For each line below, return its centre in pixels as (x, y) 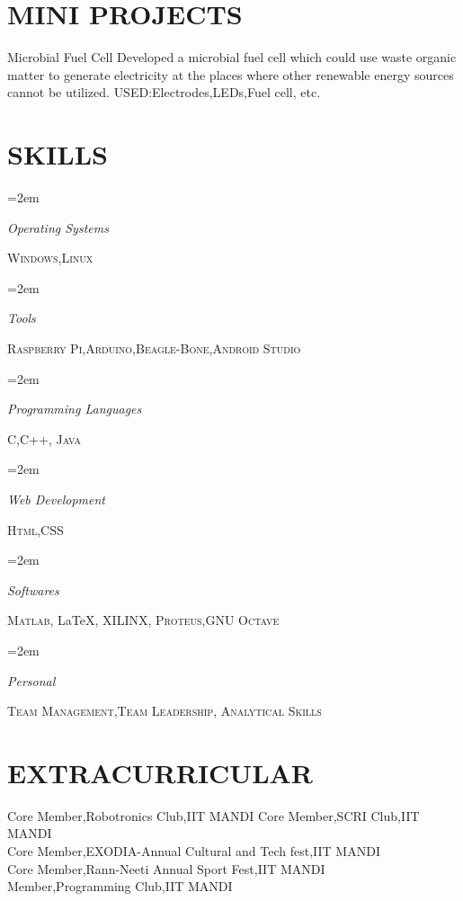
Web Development (56, 499)
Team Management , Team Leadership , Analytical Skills (165, 711)
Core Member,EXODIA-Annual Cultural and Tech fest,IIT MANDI (194, 851)
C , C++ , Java (44, 438)
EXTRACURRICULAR (160, 772)
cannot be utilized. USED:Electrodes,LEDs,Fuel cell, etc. (164, 92)
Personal (31, 680)
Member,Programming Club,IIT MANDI (120, 886)
